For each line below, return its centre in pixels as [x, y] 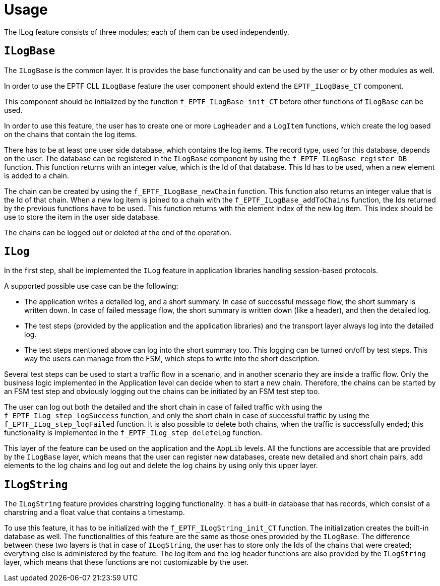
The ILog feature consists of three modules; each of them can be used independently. [147, 32]
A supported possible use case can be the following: [91, 286]
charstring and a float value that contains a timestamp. [95, 512]
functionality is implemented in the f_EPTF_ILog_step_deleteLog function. [133, 433]
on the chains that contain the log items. [71, 134]
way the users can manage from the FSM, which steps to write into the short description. [172, 359]
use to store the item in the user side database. [82, 217]
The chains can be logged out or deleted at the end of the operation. [118, 232]
